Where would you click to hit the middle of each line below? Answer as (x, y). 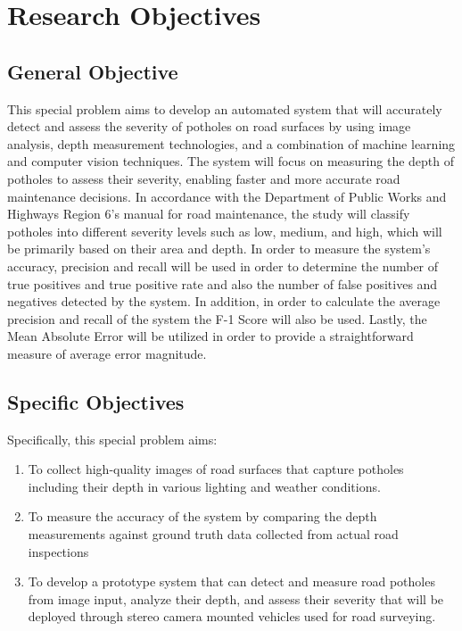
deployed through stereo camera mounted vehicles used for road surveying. (232, 616)
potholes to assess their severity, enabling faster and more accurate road (204, 178)
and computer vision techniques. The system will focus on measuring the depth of (231, 161)
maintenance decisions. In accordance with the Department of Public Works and (227, 196)
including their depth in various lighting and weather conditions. (204, 486)
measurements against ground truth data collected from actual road (213, 534)
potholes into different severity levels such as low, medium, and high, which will (225, 231)
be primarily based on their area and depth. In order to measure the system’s (219, 249)
